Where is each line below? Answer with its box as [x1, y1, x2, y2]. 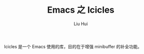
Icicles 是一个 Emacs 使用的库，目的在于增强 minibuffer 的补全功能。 [4, 43, 142, 49]
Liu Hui [73, 20, 88, 27]
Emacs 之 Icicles [47, 4, 115, 16]
